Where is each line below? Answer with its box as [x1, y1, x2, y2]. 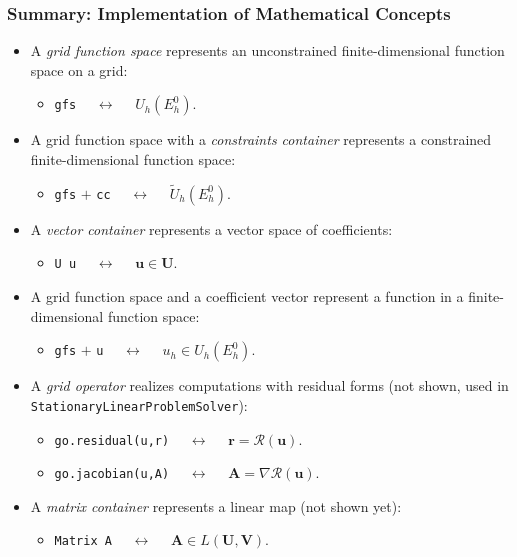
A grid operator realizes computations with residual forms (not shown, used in [30, 375, 509, 396]
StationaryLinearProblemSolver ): [30, 394, 248, 415]
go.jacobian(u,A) [54, 467, 170, 482]
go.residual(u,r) [54, 433, 170, 448]
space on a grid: [30, 59, 128, 80]
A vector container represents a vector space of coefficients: [30, 218, 393, 239]
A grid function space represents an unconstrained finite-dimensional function [30, 40, 505, 61]
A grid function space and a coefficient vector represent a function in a [30, 286, 464, 307]
